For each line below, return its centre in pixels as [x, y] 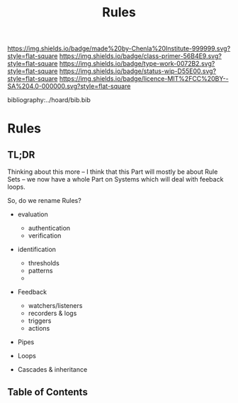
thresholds [44, 263]
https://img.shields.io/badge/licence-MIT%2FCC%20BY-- [144, 79]
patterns [40, 271]
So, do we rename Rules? [44, 201]
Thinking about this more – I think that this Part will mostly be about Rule [113, 172]
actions [39, 329]
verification [45, 236]
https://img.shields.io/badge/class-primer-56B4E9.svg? [140, 56]
